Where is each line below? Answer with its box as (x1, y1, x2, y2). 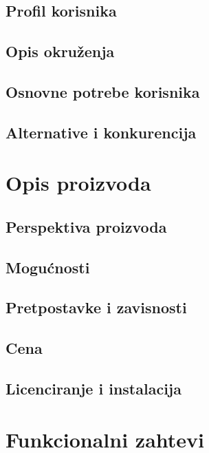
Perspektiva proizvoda (5, 215, 167, 237)
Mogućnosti (5, 256, 90, 277)
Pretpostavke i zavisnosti (5, 297, 187, 318)
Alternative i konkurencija (5, 121, 197, 143)
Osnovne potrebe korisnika (5, 81, 200, 102)
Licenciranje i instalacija (5, 378, 181, 399)
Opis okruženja (5, 41, 115, 62)
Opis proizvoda (5, 169, 151, 197)
